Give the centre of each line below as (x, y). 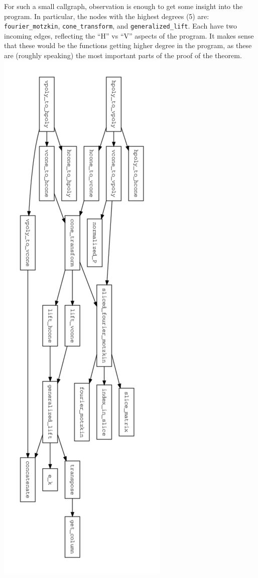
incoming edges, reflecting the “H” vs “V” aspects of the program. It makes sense (129, 35)
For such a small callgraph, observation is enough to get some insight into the (123, 6)
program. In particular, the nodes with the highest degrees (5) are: (107, 16)
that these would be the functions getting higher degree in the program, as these (128, 45)
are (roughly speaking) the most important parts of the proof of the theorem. (123, 55)
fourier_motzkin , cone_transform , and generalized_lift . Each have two (120, 26)
